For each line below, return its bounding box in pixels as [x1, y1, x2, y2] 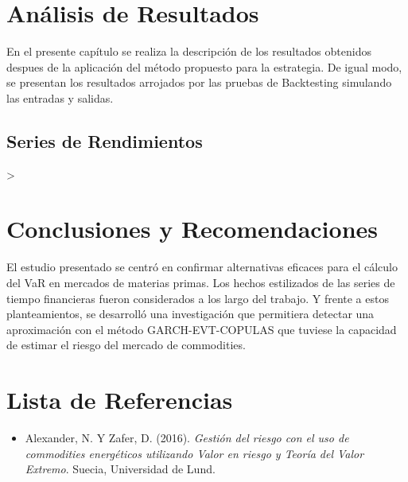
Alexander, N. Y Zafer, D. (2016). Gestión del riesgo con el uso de [25, 430, 349, 446]
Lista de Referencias [6, 383, 233, 416]
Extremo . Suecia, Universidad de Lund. [25, 461, 216, 477]
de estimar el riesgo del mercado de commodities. [6, 336, 246, 353]
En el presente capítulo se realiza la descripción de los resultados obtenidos [6, 43, 371, 60]
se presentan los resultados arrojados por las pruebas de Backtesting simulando [6, 74, 392, 91]
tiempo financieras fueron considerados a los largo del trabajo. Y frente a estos [6, 290, 389, 306]
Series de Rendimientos [6, 128, 203, 153]
